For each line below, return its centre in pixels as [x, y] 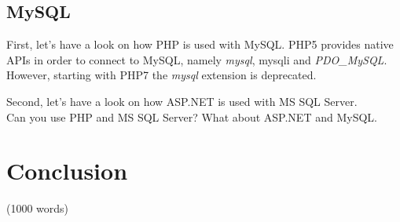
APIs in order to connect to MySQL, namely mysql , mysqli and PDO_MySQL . [197, 59]
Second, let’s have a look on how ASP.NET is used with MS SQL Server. [182, 101]
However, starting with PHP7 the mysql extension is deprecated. [161, 75]
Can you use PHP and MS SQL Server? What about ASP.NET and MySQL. [192, 116]
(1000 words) [38, 208]
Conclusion [67, 171]
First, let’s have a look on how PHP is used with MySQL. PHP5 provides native [200, 44]
